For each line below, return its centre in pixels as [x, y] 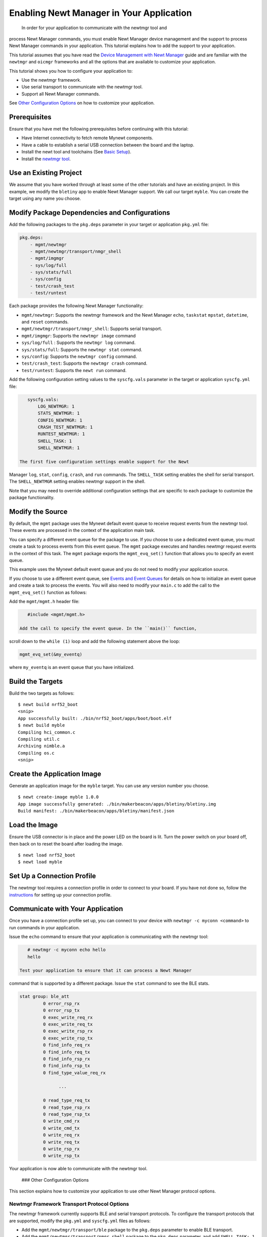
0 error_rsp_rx [61, 1003]
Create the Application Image [55, 774]
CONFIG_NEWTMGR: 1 [60, 420]
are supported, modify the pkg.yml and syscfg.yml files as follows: [80, 1221]
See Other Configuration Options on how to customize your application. [82, 103]
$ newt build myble [42, 725]
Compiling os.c [36, 753]
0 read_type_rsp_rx [67, 1107]
